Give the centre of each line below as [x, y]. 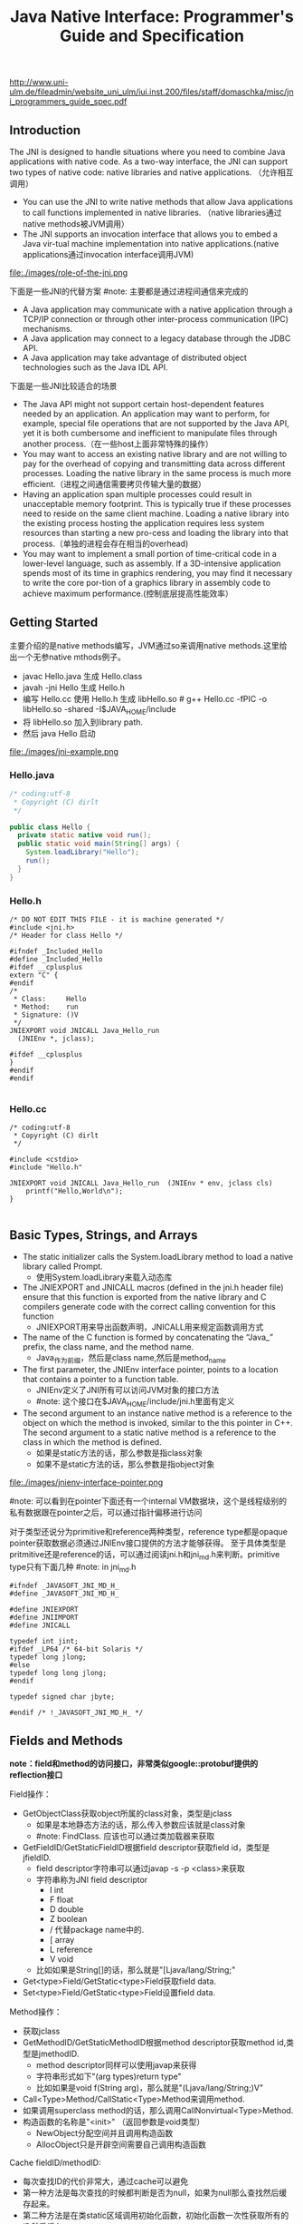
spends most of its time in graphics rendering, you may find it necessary [157, 573]
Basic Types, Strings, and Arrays [104, 1235]
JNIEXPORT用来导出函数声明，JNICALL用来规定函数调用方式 [150, 1327]
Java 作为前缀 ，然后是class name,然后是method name [131, 1359]
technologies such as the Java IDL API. [95, 367]
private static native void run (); [85, 835]
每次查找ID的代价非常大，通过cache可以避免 [105, 2181]
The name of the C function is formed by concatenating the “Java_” [148, 1337]
